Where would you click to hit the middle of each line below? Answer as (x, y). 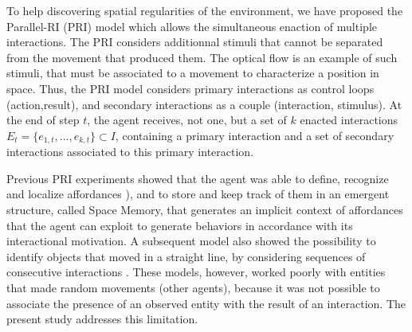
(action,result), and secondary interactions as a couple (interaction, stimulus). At (204, 104)
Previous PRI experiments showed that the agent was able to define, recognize (198, 178)
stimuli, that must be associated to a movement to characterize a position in (193, 73)
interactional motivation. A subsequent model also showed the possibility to (191, 241)
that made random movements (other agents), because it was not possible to (193, 287)
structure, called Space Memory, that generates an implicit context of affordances (205, 209)
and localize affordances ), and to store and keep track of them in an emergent (198, 194)
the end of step (43, 120)
